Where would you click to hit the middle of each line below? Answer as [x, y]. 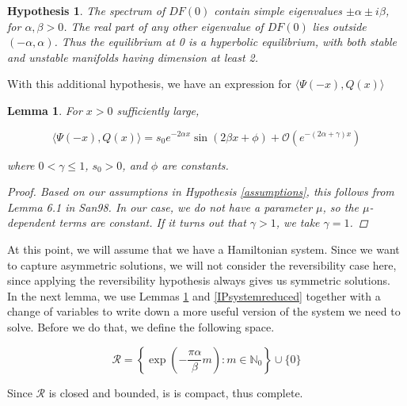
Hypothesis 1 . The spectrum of [86, 10]
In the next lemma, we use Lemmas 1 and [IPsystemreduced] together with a [194, 295]
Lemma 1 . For [45, 110]
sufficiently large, [158, 110]
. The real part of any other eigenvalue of [164, 26]
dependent [31, 222]
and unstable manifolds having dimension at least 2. [133, 57]
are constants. [195, 165]
